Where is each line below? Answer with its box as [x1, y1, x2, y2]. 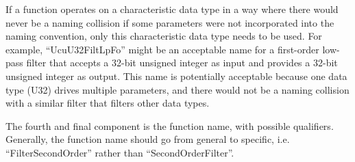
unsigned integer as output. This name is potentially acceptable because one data [5, 68, 347, 83]
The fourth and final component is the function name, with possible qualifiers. [5, 118, 334, 133]
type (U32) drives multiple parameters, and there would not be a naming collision [5, 82, 350, 96]
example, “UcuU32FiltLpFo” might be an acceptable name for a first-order [5, 42, 319, 56]
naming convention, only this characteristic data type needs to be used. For [5, 29, 322, 43]
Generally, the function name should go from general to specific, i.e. [5, 132, 290, 146]
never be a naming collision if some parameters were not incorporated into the [5, 15, 334, 29]
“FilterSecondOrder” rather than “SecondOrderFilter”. [5, 145, 234, 159]
